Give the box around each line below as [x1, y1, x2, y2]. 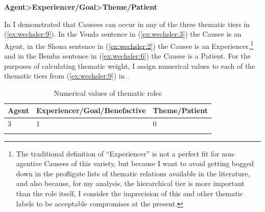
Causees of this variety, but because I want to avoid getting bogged [44, 158, 254, 169]
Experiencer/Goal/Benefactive [36, 105, 146, 116]
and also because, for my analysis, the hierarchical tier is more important [16, 178, 245, 189]
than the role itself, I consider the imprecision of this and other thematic [16, 188, 243, 198]
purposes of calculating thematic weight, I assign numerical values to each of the [4, 60, 255, 71]
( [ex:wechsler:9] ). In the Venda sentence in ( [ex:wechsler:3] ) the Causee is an [4, 29, 242, 39]
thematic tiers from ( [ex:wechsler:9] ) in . [4, 70, 129, 81]
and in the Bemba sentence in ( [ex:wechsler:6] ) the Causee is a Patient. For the [4, 50, 251, 61]
